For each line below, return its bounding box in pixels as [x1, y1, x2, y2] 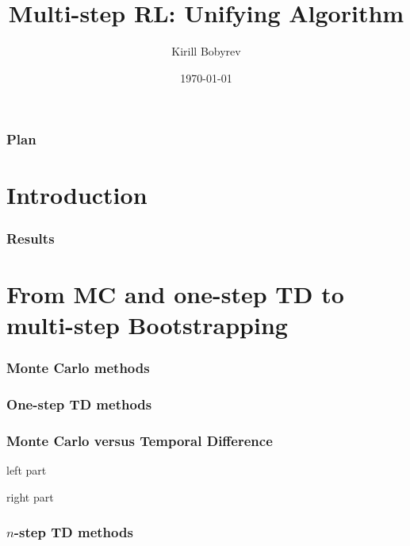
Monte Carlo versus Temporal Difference [6, 430, 273, 450]
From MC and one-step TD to [6, 277, 344, 310]
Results [6, 228, 55, 248]
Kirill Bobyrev [171, 43, 241, 60]
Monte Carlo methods [6, 357, 150, 377]
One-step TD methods [6, 394, 152, 413]
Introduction [6, 179, 148, 211]
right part [6, 488, 54, 505]
